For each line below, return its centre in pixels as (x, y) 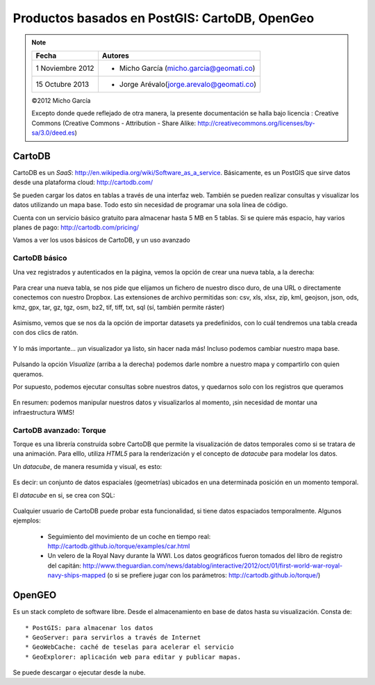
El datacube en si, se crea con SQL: (64, 495)
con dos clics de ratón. (45, 333)
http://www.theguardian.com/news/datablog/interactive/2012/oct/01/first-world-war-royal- (212, 566)
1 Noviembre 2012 (65, 68)
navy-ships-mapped (77, 575)
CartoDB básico (40, 258)
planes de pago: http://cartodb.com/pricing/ (76, 227)
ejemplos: (27, 520)
